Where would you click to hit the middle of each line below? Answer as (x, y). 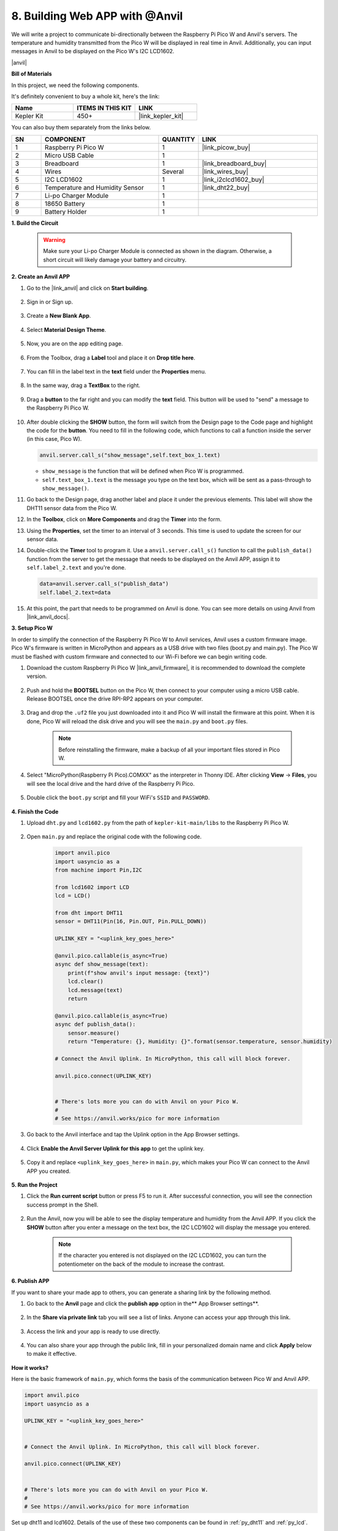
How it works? (30, 1367)
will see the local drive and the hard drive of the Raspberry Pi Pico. (111, 783)
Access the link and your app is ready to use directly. (93, 1331)
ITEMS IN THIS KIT (104, 108)
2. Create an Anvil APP (41, 277)
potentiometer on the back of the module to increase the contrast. (142, 1264)
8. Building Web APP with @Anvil (97, 16)
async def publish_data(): (95, 1025)
